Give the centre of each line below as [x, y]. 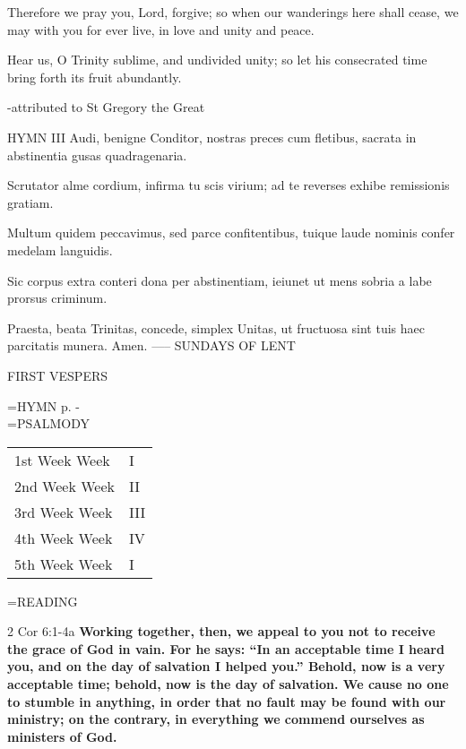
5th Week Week [64, 564]
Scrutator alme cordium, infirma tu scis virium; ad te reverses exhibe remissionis [229, 185]
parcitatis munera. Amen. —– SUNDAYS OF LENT [151, 345]
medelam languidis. [60, 250]
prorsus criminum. [57, 298]
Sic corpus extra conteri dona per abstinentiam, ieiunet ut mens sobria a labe [220, 280]
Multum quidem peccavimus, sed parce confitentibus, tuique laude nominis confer [231, 232]
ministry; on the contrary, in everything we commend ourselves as [216, 719]
